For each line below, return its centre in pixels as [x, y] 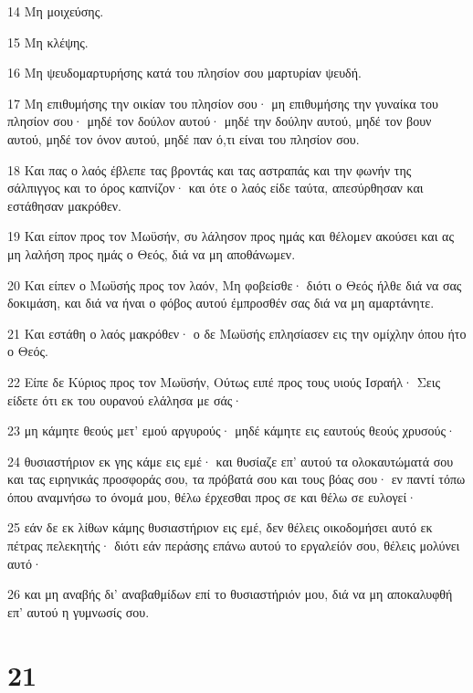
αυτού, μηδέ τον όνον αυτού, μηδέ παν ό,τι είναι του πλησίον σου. [184, 138]
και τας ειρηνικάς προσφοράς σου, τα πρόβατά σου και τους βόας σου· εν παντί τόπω [236, 479]
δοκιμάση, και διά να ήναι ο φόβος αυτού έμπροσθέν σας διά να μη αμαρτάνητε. [221, 303]
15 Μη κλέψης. [48, 42]
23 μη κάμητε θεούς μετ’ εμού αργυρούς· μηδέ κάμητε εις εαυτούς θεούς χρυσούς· [231, 430]
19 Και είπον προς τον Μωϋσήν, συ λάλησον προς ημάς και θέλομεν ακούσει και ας [231, 236]
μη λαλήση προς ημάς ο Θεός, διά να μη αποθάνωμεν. [152, 253]
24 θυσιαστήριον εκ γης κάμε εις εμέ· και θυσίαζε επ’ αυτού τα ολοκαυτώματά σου [231, 461]
